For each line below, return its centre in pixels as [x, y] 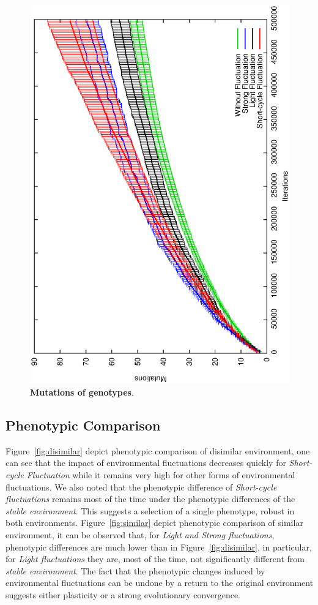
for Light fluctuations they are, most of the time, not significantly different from [155, 559]
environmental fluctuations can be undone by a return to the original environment [160, 583]
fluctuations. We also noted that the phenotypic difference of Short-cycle [141, 487]
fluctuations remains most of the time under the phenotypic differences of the [150, 499]
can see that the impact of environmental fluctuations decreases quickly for [146, 463]
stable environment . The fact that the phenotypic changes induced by [135, 570]
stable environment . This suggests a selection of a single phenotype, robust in [150, 510]
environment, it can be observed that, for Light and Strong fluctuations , [140, 535]
